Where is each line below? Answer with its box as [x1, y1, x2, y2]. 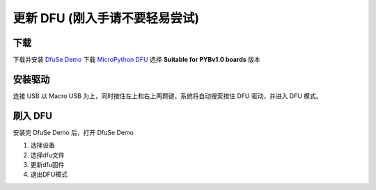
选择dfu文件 [30, 150, 65, 159]
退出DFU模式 [30, 171, 68, 179]
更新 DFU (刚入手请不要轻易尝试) [13, 10, 200, 26]
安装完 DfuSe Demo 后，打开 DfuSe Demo [13, 128, 134, 136]
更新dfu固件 [30, 161, 65, 169]
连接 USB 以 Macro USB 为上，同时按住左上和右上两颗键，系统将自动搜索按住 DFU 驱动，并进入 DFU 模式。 [13, 91, 323, 100]
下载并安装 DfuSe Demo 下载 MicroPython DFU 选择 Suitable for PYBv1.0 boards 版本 [13, 56, 260, 64]
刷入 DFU [13, 110, 52, 122]
